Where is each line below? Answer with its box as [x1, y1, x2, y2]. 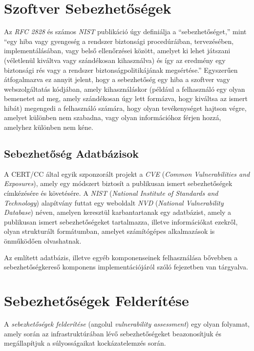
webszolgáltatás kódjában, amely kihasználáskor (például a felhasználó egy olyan [4, 83, 245, 94]
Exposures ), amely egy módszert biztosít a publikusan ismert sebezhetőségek [4, 178, 233, 188]
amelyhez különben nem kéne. [4, 122, 93, 132]
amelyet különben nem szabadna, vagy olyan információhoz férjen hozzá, [4, 112, 221, 123]
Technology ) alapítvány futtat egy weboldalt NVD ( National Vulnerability [4, 197, 224, 207]
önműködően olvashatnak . [4, 236, 82, 246]
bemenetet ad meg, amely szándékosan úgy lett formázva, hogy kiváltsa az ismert [4, 93, 248, 103]
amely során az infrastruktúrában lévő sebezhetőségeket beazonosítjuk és [4, 328, 222, 338]
